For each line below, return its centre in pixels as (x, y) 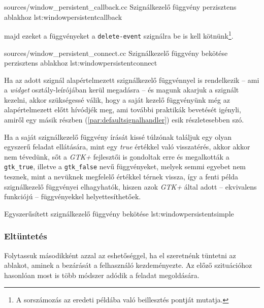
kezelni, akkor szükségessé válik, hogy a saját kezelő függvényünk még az (117, 99)
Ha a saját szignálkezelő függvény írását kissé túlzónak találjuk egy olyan (118, 136)
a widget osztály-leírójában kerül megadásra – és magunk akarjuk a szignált (122, 90)
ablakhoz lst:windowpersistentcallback (63, 17)
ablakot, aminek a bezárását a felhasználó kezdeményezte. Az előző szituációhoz (128, 265)
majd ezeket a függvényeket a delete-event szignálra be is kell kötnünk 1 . (119, 35)
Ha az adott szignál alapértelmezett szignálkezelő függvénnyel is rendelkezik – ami (132, 80)
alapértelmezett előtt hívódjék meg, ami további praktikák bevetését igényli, (123, 110)
